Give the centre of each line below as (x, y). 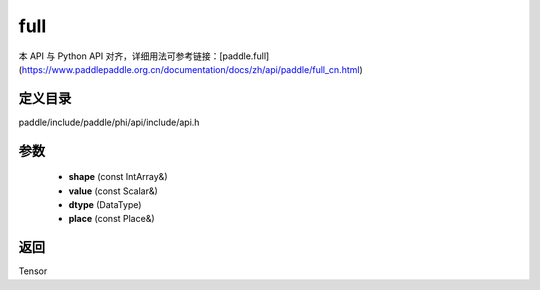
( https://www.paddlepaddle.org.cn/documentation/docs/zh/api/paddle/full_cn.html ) (191, 69)
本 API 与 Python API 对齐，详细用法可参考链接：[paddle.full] (144, 56)
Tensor (33, 271)
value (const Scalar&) (113, 191)
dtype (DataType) (105, 205)
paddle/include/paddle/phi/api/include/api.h (109, 122)
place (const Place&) (111, 219)
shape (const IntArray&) (118, 177)
